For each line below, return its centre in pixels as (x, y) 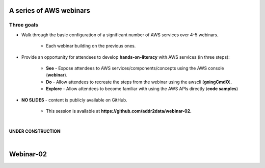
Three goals (24, 25)
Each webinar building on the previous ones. (91, 46)
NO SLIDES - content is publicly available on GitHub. (74, 100)
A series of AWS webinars (50, 11)
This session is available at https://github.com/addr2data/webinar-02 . (119, 111)
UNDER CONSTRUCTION (35, 131)
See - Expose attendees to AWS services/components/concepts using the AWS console (135, 68)
